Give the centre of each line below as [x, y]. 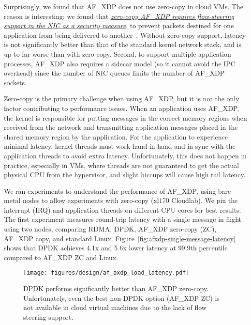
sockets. [15, 82]
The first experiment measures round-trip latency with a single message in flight [123, 219]
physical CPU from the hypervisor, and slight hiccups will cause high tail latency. [125, 175]
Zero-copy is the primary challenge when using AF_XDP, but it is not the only [122, 99]
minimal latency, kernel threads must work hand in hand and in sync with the [120, 146]
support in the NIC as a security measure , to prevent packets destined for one [119, 25]
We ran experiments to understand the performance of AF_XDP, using [110, 191]
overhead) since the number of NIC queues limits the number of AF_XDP [114, 73]
